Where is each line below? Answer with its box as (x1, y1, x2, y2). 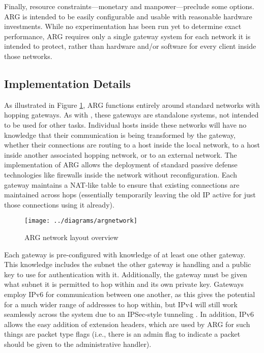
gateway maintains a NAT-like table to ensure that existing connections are (4, 179, 240, 190)
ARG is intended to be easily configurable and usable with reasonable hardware (4, 11, 252, 21)
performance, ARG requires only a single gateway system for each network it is (4, 31, 251, 41)
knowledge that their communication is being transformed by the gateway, (4, 129, 236, 140)
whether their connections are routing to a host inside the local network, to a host (4, 139, 260, 150)
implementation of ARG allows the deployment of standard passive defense (4, 159, 238, 170)
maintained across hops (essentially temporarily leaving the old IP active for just (4, 189, 256, 200)
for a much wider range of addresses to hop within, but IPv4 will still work (4, 299, 238, 309)
